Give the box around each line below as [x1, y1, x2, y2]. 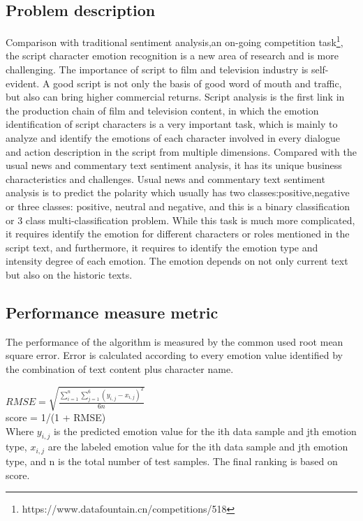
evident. [6, 75, 40, 90]
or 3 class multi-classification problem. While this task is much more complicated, [6, 212, 355, 227]
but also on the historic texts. [6, 267, 133, 281]
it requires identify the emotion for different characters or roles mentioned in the [6, 226, 350, 241]
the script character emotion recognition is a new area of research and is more [6, 48, 339, 63]
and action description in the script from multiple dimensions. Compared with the [6, 144, 357, 159]
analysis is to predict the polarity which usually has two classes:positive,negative [6, 185, 350, 200]
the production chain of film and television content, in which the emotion [6, 103, 319, 117]
